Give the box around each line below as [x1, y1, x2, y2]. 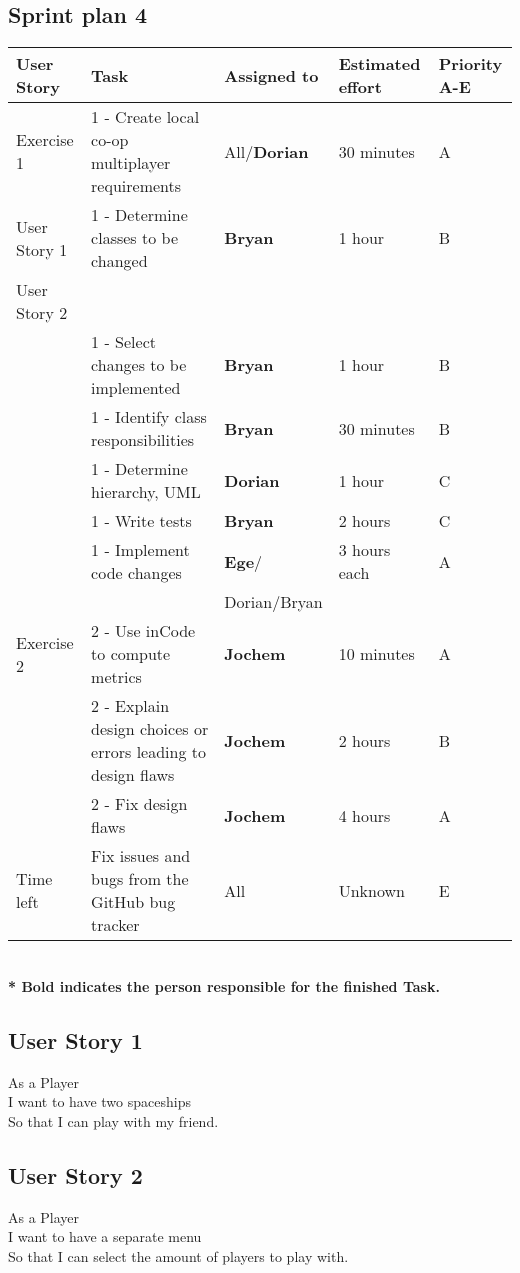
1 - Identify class [91, 405, 207, 429]
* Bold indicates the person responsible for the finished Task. [8, 975, 440, 996]
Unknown [338, 878, 405, 902]
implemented [91, 376, 181, 400]
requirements [91, 174, 182, 198]
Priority [438, 52, 503, 76]
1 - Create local [91, 105, 200, 129]
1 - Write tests [91, 509, 192, 533]
